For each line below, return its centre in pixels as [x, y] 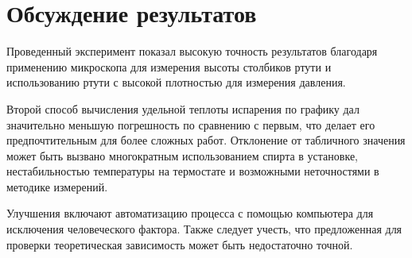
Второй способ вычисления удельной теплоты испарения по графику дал [183, 108]
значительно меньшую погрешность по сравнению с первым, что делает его [191, 124]
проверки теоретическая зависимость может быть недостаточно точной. [180, 244]
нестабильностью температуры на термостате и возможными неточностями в [193, 171]
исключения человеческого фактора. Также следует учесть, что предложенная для [204, 229]
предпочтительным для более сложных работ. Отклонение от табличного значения [206, 140]
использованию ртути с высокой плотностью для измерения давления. [176, 82]
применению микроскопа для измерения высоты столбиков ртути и [169, 66]
